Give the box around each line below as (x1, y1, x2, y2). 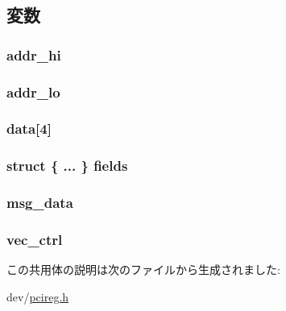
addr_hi (6, 44, 61, 64)
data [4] (6, 118, 52, 139)
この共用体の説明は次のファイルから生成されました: (6, 261, 280, 278)
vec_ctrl (6, 229, 63, 249)
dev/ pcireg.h (6, 288, 69, 305)
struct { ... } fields (6, 155, 128, 176)
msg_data (6, 193, 73, 213)
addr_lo (6, 81, 60, 102)
